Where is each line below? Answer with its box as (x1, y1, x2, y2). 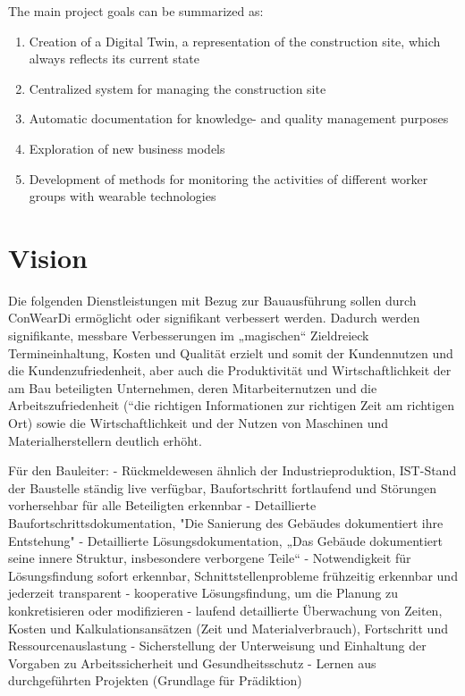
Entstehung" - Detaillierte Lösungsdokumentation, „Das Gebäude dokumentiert (8, 531, 444, 549)
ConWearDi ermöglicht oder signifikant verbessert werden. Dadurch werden (8, 308, 420, 327)
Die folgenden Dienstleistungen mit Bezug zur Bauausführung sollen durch (8, 290, 417, 309)
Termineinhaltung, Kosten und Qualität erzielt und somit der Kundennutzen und (8, 343, 453, 362)
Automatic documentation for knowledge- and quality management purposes (29, 109, 449, 128)
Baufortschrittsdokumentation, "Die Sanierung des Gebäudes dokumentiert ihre (8, 514, 444, 532)
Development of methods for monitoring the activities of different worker (29, 169, 428, 188)
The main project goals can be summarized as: (8, 2, 264, 20)
